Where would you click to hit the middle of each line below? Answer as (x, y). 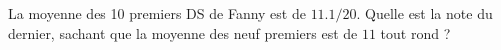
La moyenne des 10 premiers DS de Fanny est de (157, 13)
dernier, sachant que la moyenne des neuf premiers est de (183, 32)
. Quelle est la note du (424, 13)
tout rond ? (415, 32)
